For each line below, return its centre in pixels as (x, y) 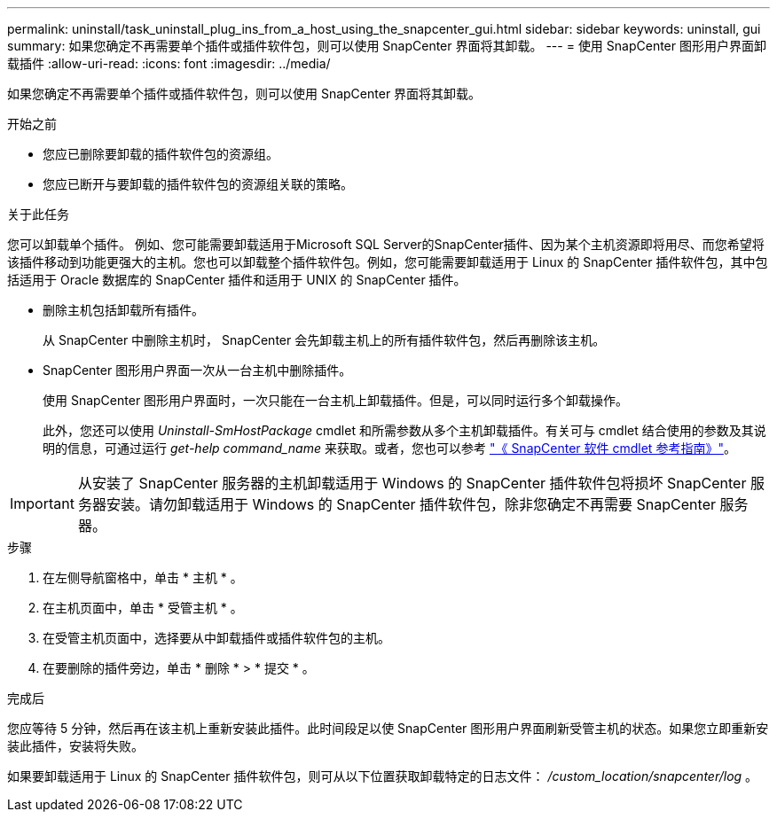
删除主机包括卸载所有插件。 (123, 310)
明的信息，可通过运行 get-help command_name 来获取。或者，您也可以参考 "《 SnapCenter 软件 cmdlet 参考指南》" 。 (389, 448)
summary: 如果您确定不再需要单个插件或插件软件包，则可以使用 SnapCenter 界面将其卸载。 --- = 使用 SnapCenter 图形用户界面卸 (387, 46)
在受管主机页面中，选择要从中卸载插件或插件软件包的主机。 (216, 638)
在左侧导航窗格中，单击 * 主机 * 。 (143, 577)
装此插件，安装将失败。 (75, 746)
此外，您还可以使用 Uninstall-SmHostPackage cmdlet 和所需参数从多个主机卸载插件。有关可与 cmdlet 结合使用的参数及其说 (404, 430)
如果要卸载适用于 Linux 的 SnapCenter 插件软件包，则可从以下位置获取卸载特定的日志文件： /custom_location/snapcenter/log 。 (383, 776)
